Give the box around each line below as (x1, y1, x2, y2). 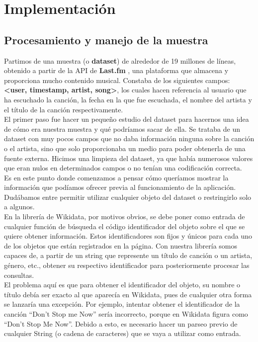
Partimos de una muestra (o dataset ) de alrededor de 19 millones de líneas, (4, 55, 236, 66)
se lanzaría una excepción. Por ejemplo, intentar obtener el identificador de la (4, 299, 240, 309)
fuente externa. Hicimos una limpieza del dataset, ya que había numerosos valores (4, 153, 253, 163)
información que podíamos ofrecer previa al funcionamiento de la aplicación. (4, 182, 236, 192)
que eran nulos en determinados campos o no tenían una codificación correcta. (4, 163, 242, 173)
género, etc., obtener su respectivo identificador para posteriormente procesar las (4, 260, 250, 270)
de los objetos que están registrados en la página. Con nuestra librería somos (4, 240, 238, 251)
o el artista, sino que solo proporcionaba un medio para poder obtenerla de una (4, 143, 246, 153)
